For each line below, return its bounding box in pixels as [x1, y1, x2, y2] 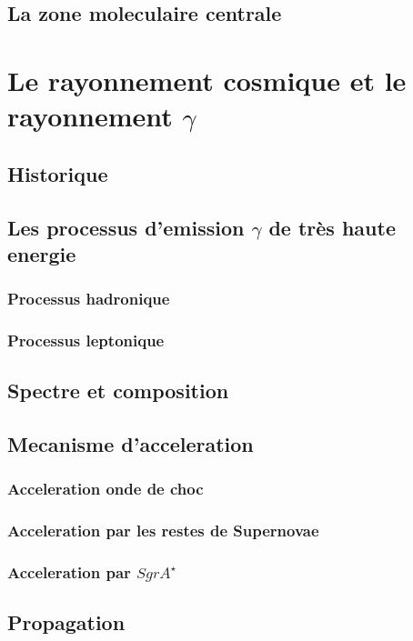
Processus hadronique [7, 287, 170, 310]
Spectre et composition [7, 376, 229, 405]
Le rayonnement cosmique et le [7, 61, 407, 98]
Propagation [7, 608, 126, 636]
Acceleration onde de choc [7, 477, 204, 500]
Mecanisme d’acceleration [7, 430, 254, 458]
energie [7, 239, 76, 267]
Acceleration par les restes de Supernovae [7, 519, 319, 542]
